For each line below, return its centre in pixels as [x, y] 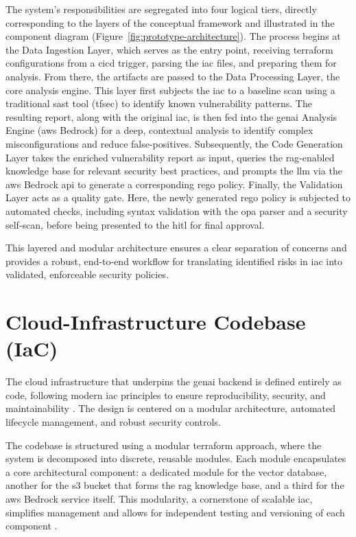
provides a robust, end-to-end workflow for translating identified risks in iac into [174, 261]
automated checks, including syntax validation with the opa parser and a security [177, 210]
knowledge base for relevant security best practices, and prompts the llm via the [174, 171]
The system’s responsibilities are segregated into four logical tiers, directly [161, 9]
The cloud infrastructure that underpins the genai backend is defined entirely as [174, 381]
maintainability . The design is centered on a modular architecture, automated [170, 408]
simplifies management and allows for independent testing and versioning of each [175, 512]
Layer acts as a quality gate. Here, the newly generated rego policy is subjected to [178, 197]
